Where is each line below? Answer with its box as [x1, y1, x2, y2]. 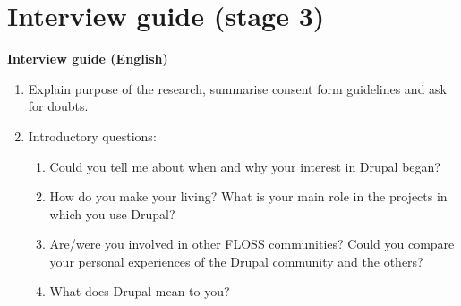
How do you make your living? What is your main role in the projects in [49, 187, 448, 206]
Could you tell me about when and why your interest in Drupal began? [49, 157, 440, 175]
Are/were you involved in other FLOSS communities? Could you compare [49, 234, 455, 253]
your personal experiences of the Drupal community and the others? [49, 251, 423, 270]
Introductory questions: [28, 126, 157, 145]
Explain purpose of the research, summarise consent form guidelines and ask [28, 79, 448, 98]
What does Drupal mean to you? [49, 282, 230, 301]
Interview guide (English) [7, 49, 168, 68]
